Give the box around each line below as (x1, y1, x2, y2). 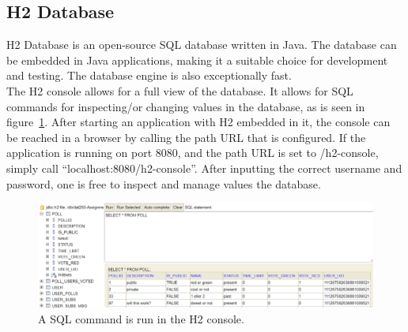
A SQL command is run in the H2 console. (38, 310, 244, 326)
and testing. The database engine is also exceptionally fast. (6, 67, 292, 84)
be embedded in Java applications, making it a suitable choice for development (6, 51, 388, 68)
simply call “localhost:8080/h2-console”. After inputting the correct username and (6, 159, 402, 176)
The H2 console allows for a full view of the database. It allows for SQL (6, 82, 353, 99)
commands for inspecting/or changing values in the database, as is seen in (6, 98, 365, 114)
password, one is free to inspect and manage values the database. (6, 175, 321, 192)
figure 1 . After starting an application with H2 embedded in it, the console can (6, 114, 391, 130)
